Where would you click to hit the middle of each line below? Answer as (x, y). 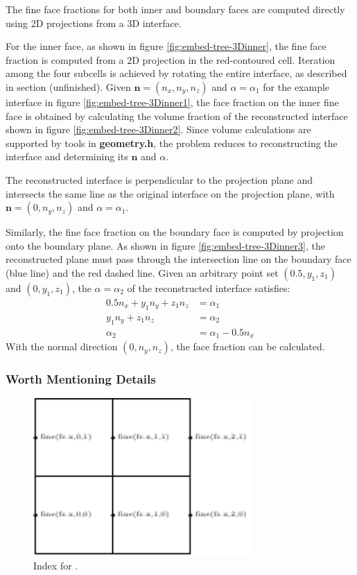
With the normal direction (62, 346)
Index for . (56, 565)
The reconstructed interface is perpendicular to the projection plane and (159, 179)
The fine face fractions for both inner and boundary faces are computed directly (175, 9)
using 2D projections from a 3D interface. (94, 23)
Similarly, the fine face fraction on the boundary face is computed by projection (175, 232)
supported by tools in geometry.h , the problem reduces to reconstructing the (172, 143)
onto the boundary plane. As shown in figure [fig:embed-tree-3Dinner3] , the (165, 245)
